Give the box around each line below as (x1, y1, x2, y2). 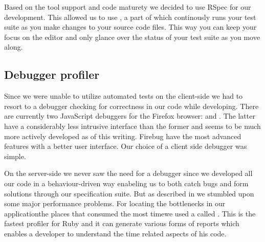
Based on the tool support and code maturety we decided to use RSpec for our (4, 2, 251, 12)
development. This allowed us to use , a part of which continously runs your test (4, 11, 256, 22)
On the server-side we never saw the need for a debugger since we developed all (4, 168, 253, 179)
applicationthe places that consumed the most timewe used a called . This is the (4, 208, 256, 218)
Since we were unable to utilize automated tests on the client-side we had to (4, 91, 243, 101)
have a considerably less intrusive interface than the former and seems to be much (4, 120, 261, 131)
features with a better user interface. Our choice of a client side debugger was (4, 141, 247, 151)
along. (4, 41, 23, 52)
